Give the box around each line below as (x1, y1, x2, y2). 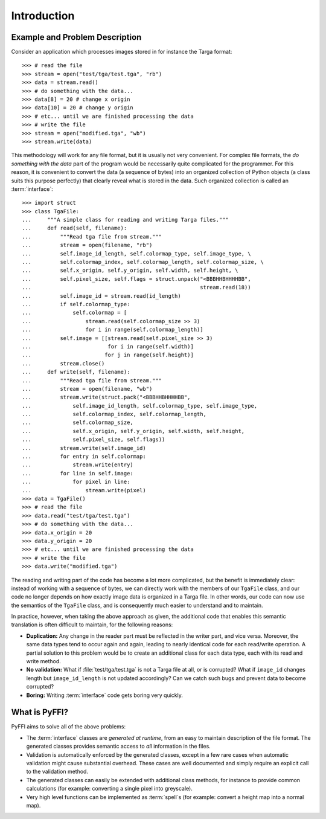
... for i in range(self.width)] (22, 343, 194, 350)
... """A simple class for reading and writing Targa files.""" (22, 216, 229, 223)
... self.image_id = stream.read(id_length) (22, 292, 181, 299)
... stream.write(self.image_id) (22, 445, 146, 451)
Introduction (11, 9, 75, 22)
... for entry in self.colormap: (22, 453, 146, 460)
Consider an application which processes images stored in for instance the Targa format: (11, 48, 232, 56)
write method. (26, 658, 62, 665)
